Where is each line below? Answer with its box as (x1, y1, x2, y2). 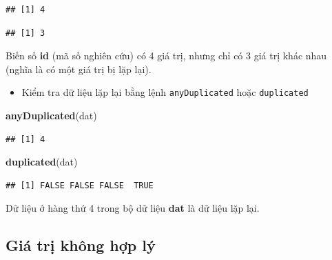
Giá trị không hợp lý (6, 234, 156, 256)
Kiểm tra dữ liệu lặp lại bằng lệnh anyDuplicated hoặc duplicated (21, 85, 309, 99)
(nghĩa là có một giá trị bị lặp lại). (6, 61, 152, 76)
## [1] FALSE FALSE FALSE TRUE (6, 180, 154, 190)
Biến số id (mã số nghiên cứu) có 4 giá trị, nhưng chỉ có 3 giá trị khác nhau (6, 48, 327, 63)
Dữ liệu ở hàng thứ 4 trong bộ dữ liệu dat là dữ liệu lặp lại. (6, 201, 260, 215)
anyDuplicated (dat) (6, 108, 97, 123)
